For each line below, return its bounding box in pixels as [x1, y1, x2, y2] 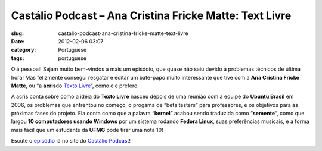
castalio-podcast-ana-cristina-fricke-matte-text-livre [58, 30, 188, 37]
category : [11, 46, 36, 54]
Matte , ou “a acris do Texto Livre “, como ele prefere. [11, 82, 140, 89]
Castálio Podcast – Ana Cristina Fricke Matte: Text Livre [11, 9, 292, 22]
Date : [11, 37, 25, 45]
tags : [11, 54, 24, 62]
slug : [11, 30, 24, 37]
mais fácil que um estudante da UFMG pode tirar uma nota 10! [11, 126, 163, 133]
